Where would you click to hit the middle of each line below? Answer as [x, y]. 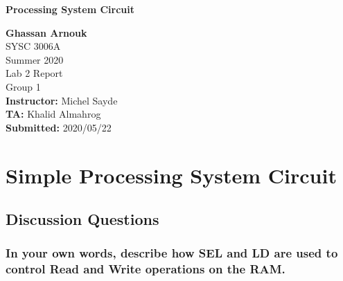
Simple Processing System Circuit [171, 175]
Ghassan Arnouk [46, 32]
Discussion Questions [82, 219]
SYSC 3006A [33, 46]
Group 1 [23, 86]
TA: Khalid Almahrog [53, 114]
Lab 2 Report [34, 73]
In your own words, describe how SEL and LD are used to [172, 253]
